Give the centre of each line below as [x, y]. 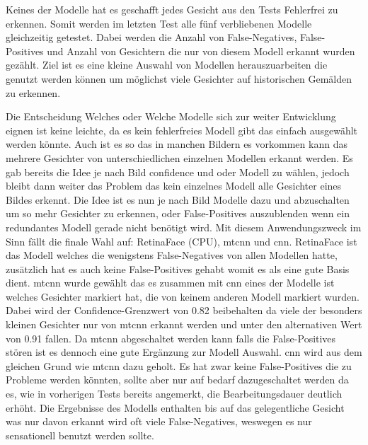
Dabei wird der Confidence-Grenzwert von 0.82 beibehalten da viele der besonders [184, 310]
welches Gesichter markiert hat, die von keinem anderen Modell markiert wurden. [183, 296]
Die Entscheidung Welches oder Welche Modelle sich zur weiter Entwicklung [171, 116]
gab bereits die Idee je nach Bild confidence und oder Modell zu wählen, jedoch [178, 172]
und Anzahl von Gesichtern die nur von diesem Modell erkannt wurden [201, 51]
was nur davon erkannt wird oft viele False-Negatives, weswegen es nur [159, 421]
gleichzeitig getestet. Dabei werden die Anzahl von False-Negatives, [151, 37]
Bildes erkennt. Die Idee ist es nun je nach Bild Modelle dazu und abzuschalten [178, 199]
